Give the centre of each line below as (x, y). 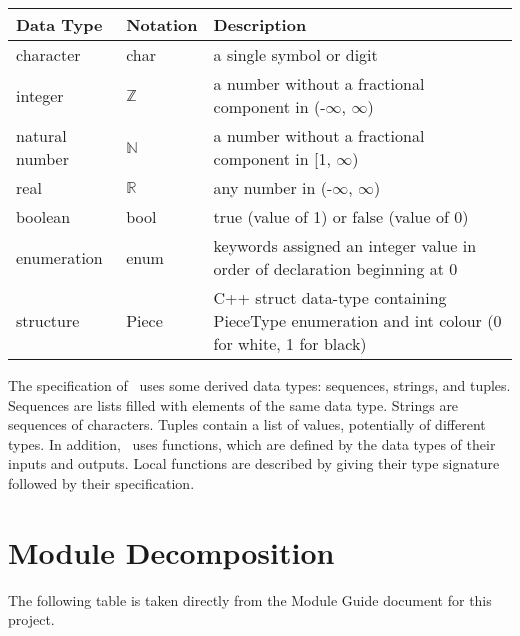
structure (48, 320)
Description (260, 24)
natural (41, 135)
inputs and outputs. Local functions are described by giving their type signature (254, 463)
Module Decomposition (171, 551)
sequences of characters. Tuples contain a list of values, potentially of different (247, 424)
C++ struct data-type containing (330, 297)
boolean (43, 216)
